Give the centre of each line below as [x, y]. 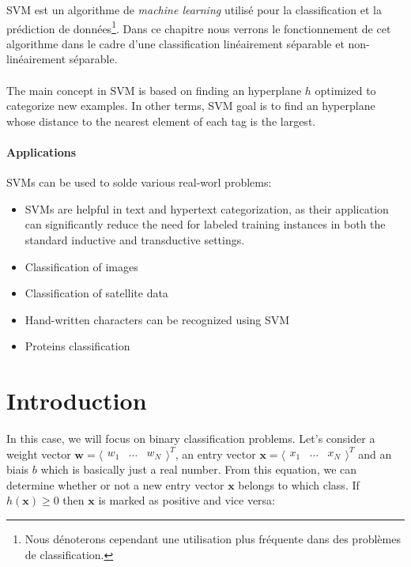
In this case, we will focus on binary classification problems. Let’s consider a [191, 438]
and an [375, 454]
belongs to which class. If [299, 484]
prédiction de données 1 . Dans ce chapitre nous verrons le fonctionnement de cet [199, 27]
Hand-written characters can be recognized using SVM [157, 319]
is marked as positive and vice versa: [187, 500]
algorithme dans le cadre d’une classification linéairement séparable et [175, 43]
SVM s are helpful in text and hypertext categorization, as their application [207, 208]
